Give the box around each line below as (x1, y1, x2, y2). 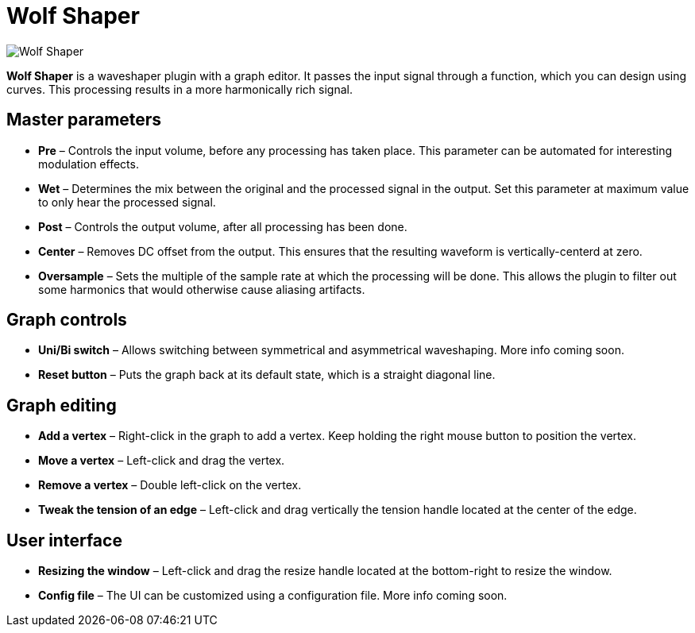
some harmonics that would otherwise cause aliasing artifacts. (38, 282, 365, 296)
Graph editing (6, 395, 117, 415)
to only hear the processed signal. (38, 195, 216, 209)
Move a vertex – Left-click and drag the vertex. (38, 454, 285, 468)
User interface (6, 530, 122, 550)
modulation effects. (38, 156, 139, 171)
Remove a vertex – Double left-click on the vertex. (38, 478, 302, 492)
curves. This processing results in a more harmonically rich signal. (6, 82, 353, 96)
